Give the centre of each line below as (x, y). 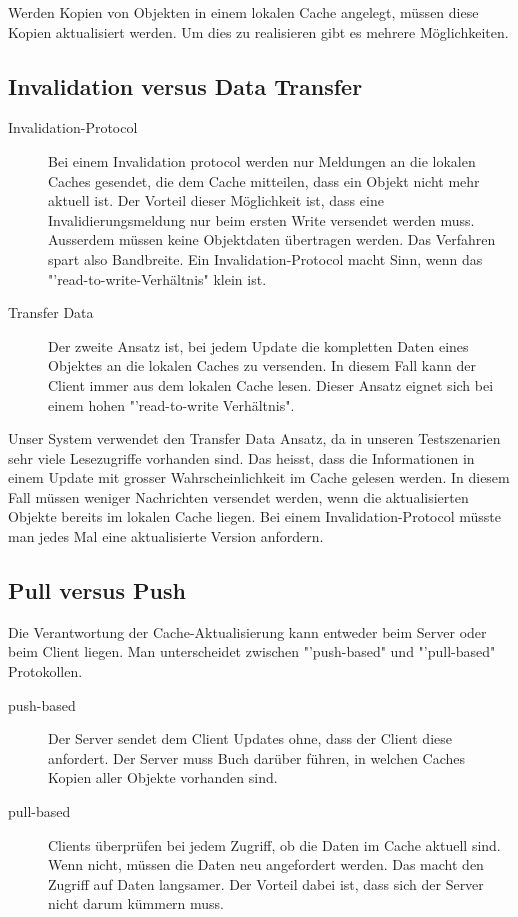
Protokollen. (45, 671)
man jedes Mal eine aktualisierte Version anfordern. (166, 536)
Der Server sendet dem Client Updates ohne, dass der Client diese (250, 738)
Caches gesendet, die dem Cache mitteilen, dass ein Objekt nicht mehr (264, 180)
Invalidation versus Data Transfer (185, 85)
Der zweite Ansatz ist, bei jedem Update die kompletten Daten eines (258, 345)
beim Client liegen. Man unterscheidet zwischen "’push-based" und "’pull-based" (252, 651)
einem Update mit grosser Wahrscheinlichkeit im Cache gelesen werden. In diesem (259, 477)
